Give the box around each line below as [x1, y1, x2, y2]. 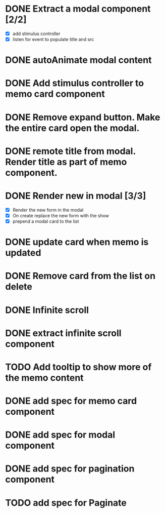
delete [5, 281, 33, 293]
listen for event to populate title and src [12, 36, 94, 42]
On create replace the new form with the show [12, 212, 109, 218]
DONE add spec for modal [5, 429, 116, 441]
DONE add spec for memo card [5, 396, 137, 407]
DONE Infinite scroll [5, 304, 89, 315]
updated [5, 247, 41, 259]
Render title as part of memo [5, 156, 127, 168]
